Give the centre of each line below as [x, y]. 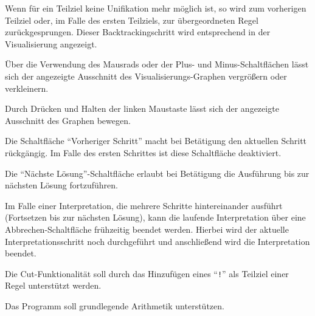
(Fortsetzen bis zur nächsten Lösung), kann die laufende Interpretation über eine [155, 217]
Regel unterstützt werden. [53, 285]
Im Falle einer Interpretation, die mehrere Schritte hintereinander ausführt [144, 205]
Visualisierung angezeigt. [51, 43]
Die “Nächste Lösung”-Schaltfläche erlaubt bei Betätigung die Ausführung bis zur [157, 173]
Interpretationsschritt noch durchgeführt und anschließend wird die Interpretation [157, 241]
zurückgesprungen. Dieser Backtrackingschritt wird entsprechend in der [138, 32]
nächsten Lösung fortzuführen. [61, 185]
